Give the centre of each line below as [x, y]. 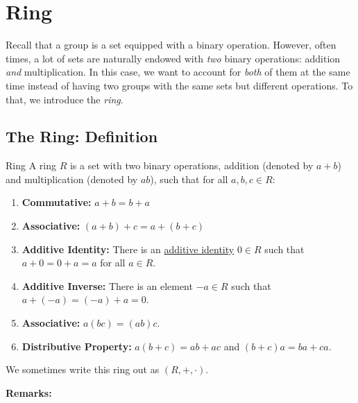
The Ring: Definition [82, 136]
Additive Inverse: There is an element [107, 285]
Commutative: [57, 202]
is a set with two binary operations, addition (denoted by [191, 165]
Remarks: [29, 392]
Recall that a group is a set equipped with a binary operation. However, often [171, 45]
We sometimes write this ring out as [83, 369]
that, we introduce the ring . [65, 99]
